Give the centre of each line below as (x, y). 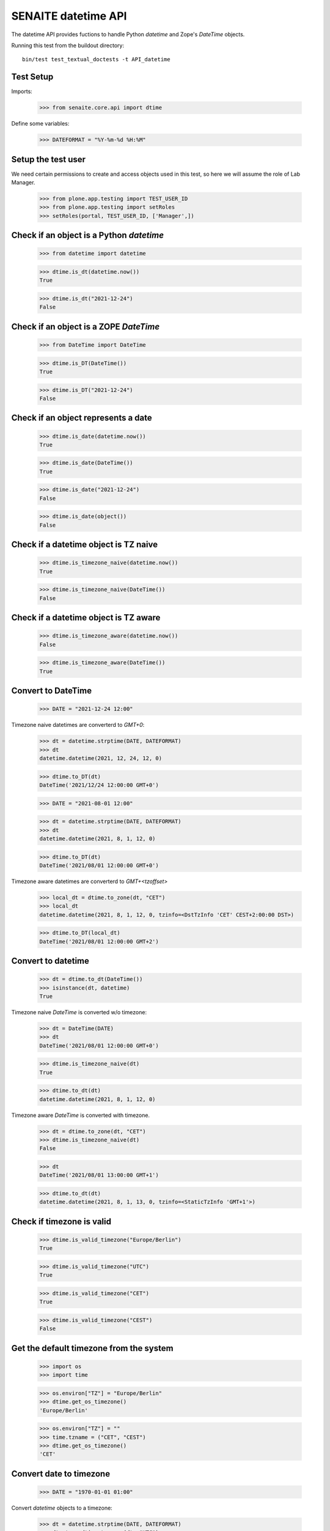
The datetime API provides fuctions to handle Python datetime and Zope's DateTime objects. (128, 34)
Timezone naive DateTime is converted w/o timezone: (79, 1012)
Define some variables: (40, 124)
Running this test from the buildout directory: (68, 45)
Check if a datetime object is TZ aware (86, 618)
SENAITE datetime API (69, 16)
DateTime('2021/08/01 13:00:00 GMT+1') (99, 1175)
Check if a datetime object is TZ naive (85, 545)
